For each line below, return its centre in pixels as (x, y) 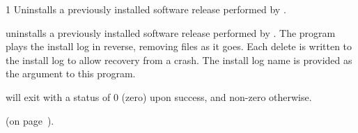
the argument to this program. (71, 73)
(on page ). (30, 120)
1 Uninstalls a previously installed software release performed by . (146, 9)
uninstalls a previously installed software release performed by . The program (171, 32)
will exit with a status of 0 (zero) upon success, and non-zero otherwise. (159, 96)
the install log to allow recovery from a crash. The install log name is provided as (179, 60)
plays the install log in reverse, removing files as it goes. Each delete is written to (179, 46)
